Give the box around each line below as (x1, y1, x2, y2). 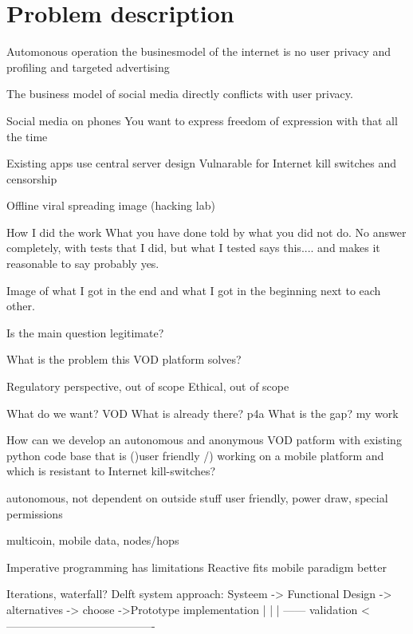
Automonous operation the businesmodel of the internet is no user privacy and (6, 43, 391, 60)
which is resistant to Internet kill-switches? (6, 463, 216, 479)
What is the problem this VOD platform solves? (6, 351, 242, 368)
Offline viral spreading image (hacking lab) (6, 197, 215, 214)
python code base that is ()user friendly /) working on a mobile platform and (6, 447, 384, 463)
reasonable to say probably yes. (6, 255, 159, 272)
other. (6, 297, 35, 314)
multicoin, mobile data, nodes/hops (6, 532, 179, 549)
